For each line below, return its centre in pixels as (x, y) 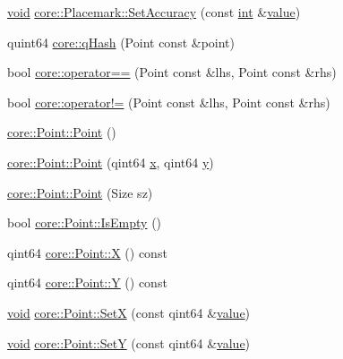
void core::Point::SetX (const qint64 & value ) (129, 312)
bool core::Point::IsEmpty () (85, 222)
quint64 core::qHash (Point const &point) (121, 42)
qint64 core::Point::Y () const (87, 282)
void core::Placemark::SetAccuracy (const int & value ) (154, 12)
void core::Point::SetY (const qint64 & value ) (129, 342)
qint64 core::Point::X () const (87, 252)
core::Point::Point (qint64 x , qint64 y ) (111, 162)
